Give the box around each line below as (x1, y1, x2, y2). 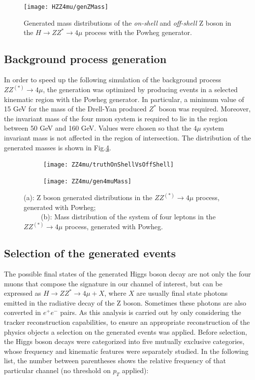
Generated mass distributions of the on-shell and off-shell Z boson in (24, 17, 231, 28)
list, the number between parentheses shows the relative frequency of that (4, 355, 226, 366)
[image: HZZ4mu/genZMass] (24, 3, 108, 10)
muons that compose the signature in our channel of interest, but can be (4, 278, 223, 288)
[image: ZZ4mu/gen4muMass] (43, 177, 131, 185)
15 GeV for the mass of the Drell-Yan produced (4, 104, 147, 114)
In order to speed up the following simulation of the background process (4, 74, 222, 85)
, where (104, 288, 127, 298)
